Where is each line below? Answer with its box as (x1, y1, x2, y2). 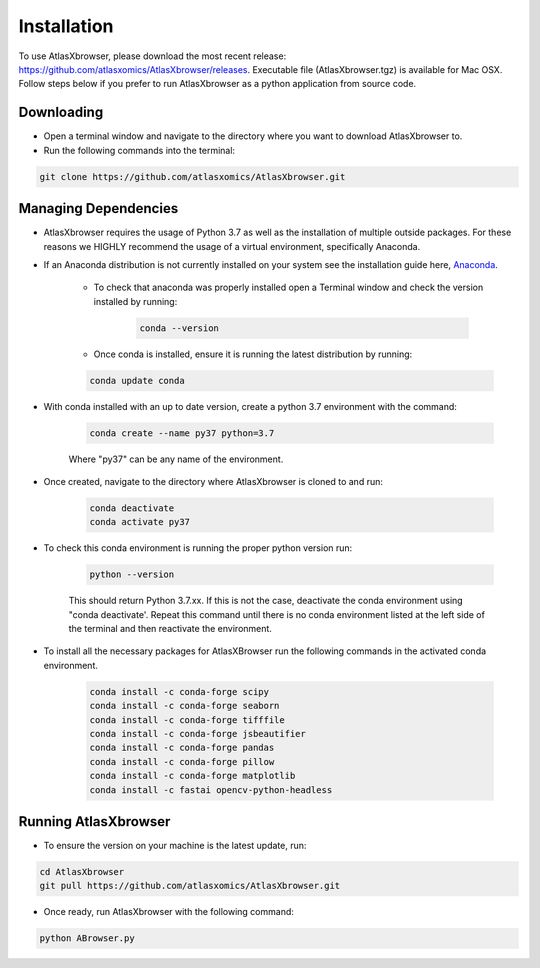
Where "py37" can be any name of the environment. (68, 453, 284, 465)
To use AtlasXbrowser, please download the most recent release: (18, 50, 287, 62)
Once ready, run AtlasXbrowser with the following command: (43, 906, 295, 918)
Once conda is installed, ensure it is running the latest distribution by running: (93, 348, 413, 360)
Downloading (18, 104, 104, 121)
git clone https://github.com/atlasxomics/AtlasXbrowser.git (39, 171, 346, 182)
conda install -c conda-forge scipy (89, 686, 270, 697)
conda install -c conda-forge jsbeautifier (89, 728, 307, 740)
